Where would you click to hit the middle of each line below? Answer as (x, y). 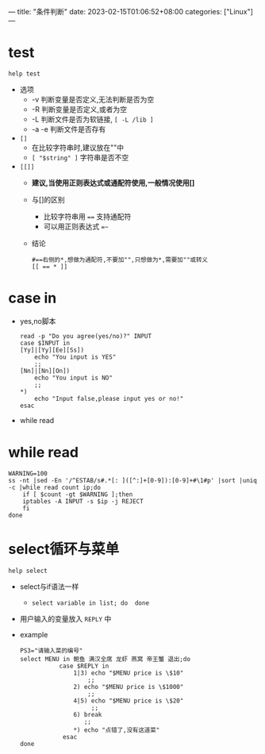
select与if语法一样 (49, 587)
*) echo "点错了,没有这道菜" (117, 730)
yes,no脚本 (38, 321)
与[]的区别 (48, 199)
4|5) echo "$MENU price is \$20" (129, 701)
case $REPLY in (84, 666)
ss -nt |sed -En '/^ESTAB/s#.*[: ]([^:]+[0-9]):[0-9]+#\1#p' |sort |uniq (133, 480)
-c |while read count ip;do (55, 487)
